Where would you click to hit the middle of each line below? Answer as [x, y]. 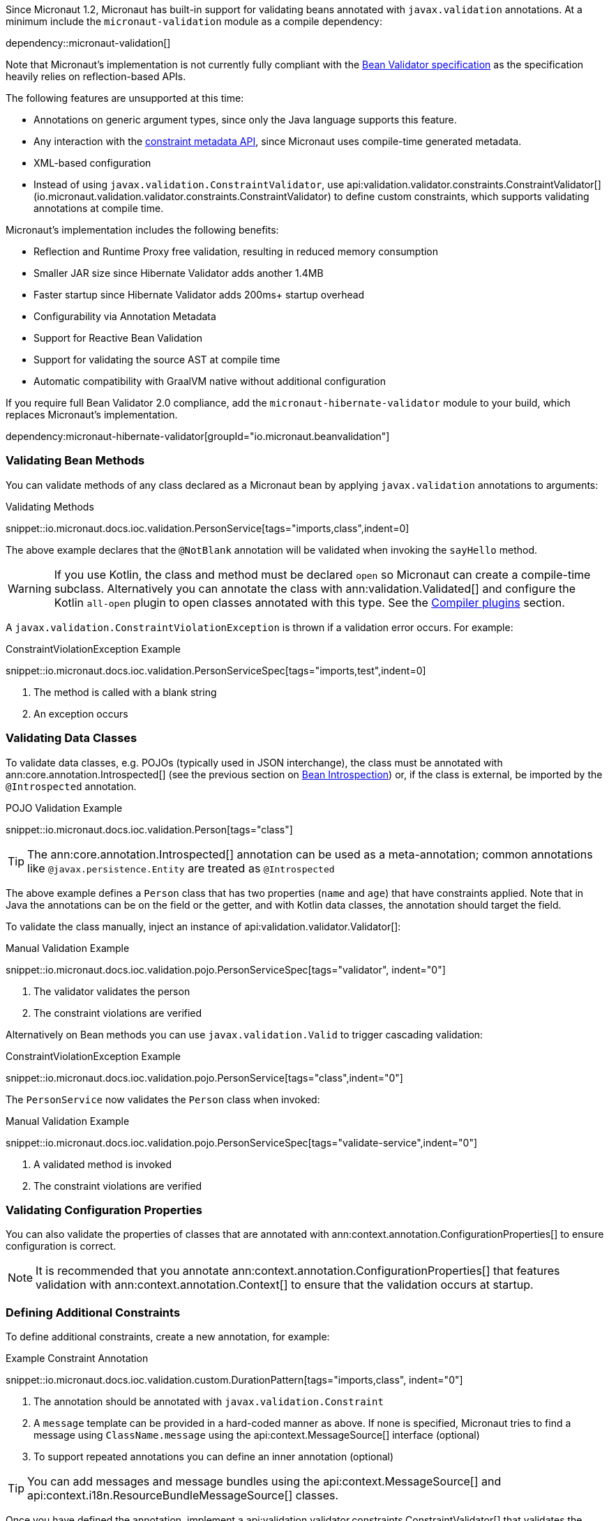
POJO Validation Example [64, 808]
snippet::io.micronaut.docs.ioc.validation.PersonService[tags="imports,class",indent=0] [208, 528]
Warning [30, 588]
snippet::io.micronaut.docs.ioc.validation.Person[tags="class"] [149, 829]
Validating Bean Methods [75, 461]
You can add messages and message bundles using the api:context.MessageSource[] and [264, 1481]
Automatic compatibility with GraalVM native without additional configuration [210, 381]
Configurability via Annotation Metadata [125, 316]
